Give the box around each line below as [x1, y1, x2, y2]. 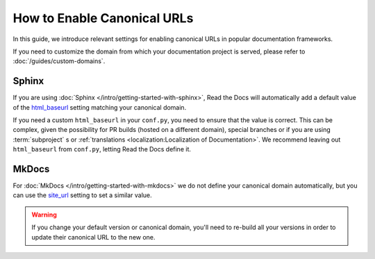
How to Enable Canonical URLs [12, 10, 194, 26]
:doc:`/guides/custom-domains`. [12, 57, 106, 65]
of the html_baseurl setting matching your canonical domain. [12, 103, 187, 111]
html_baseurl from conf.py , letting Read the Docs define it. [12, 145, 191, 153]
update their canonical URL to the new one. [31, 233, 156, 241]
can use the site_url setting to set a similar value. [12, 191, 152, 199]
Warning [31, 210, 57, 219]
